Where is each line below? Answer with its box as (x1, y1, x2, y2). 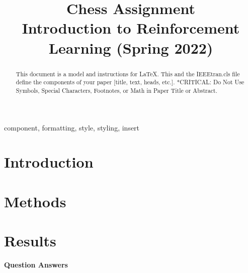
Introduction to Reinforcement (22, 18, 240, 38)
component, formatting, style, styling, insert (4, 122, 140, 132)
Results (4, 230, 56, 251)
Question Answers (4, 259, 68, 269)
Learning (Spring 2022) (48, 37, 213, 58)
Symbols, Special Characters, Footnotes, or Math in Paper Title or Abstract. (16, 86, 217, 94)
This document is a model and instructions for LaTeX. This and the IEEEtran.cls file (16, 69, 240, 78)
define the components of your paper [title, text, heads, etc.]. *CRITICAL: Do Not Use (16, 78, 244, 86)
